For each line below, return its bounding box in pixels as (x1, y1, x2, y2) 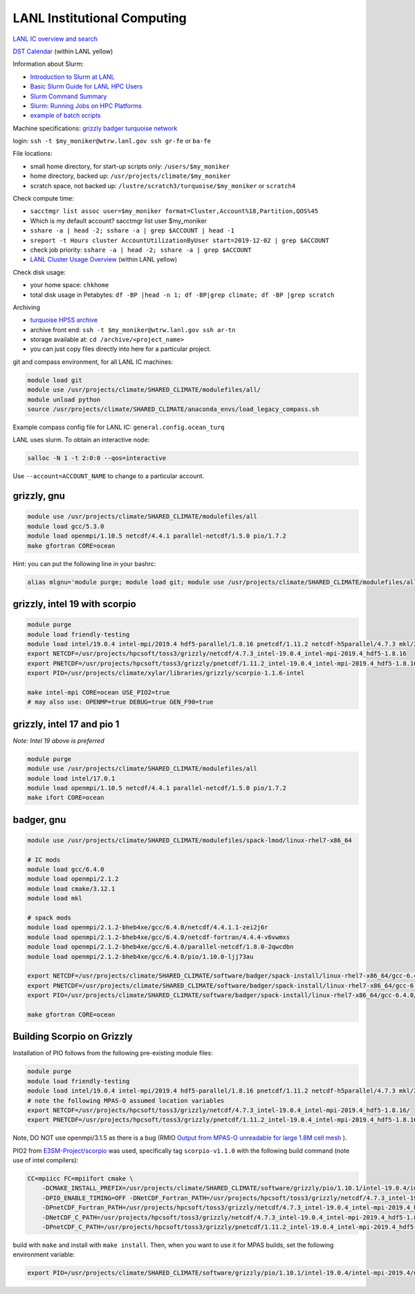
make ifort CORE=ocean (27, 794, 104, 802)
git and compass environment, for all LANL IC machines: (12, 357, 174, 366)
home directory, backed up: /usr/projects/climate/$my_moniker (30, 172, 231, 180)
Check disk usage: (12, 268, 66, 276)
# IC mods (27, 855, 61, 864)
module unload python (27, 395, 101, 403)
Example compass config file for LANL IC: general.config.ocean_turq (12, 423, 225, 432)
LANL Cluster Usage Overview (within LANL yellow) (30, 255, 178, 264)
